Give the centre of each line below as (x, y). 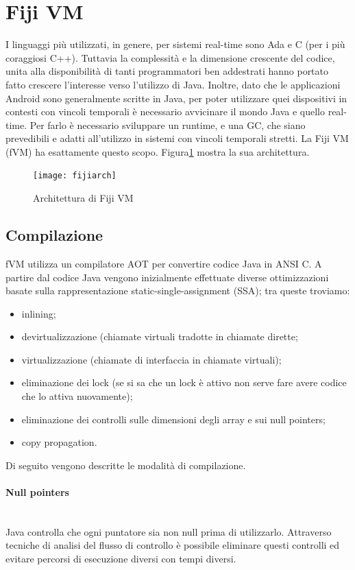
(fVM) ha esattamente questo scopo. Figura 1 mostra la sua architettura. (158, 151)
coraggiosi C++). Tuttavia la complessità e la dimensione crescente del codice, (170, 57)
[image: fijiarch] (75, 176)
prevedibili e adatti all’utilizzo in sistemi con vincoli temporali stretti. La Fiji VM (177, 138)
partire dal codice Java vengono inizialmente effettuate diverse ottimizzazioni (167, 277)
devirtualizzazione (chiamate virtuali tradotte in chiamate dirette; (160, 336)
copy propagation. (59, 442)
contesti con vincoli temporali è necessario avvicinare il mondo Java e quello (166, 111)
